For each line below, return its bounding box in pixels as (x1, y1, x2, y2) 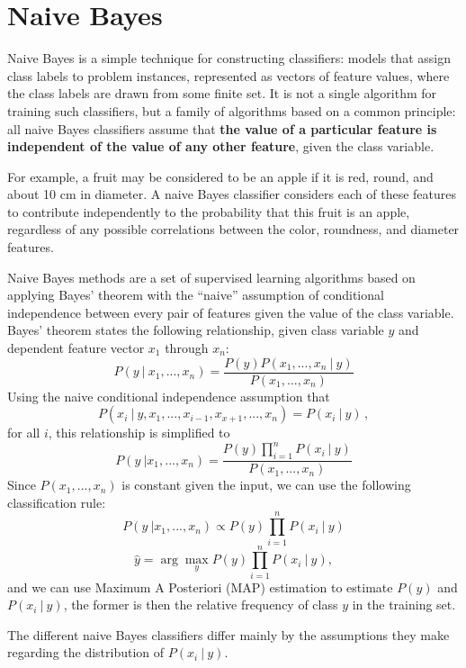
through (165, 339, 209, 357)
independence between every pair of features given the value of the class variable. (7, 302, 454, 321)
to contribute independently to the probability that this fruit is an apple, (7, 202, 410, 221)
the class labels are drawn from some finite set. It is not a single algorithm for (7, 84, 437, 103)
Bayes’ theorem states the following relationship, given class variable (7, 320, 384, 339)
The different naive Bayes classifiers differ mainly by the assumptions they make (7, 625, 450, 644)
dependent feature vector (7, 339, 145, 357)
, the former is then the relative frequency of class (63, 595, 338, 614)
